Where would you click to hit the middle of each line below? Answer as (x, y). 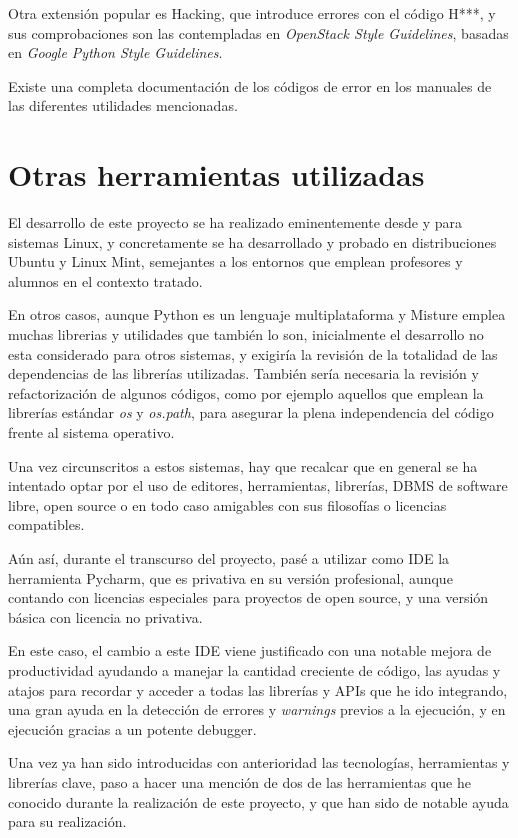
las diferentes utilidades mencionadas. (123, 105)
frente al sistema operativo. (91, 432)
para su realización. (67, 821)
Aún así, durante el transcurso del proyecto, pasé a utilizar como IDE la (229, 558)
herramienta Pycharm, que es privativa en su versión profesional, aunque (230, 577)
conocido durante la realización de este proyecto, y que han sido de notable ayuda (258, 801)
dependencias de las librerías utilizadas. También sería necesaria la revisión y (243, 373)
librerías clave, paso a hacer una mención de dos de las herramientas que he (239, 781)
